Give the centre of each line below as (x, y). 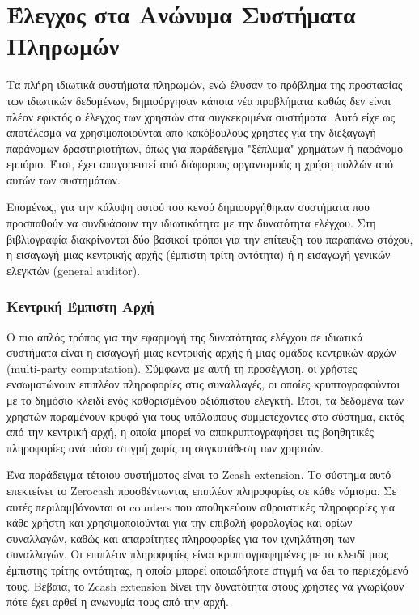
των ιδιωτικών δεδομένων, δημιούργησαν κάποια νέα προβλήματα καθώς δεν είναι (199, 100)
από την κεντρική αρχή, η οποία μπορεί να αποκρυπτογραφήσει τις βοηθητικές (190, 432)
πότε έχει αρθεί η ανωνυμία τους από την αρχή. (118, 602)
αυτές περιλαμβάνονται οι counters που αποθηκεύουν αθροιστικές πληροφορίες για (201, 506)
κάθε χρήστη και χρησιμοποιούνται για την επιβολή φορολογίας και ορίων (180, 522)
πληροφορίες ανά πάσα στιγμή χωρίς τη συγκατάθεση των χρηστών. (165, 447)
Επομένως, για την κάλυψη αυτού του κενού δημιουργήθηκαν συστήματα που (188, 207)
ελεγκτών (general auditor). (74, 270)
